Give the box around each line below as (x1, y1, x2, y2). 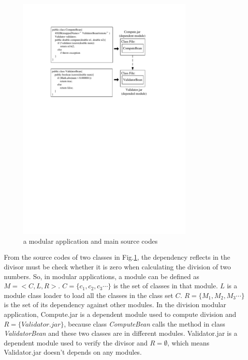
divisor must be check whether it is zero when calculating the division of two (4, 262, 231, 271)
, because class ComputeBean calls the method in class (64, 318, 225, 329)
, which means (167, 337, 210, 347)
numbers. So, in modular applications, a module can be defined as (4, 271, 200, 281)
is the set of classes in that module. (113, 281, 218, 291)
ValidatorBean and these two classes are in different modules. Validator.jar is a (4, 328, 237, 338)
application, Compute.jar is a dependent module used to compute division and (4, 309, 236, 319)
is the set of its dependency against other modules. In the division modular (4, 299, 226, 310)
